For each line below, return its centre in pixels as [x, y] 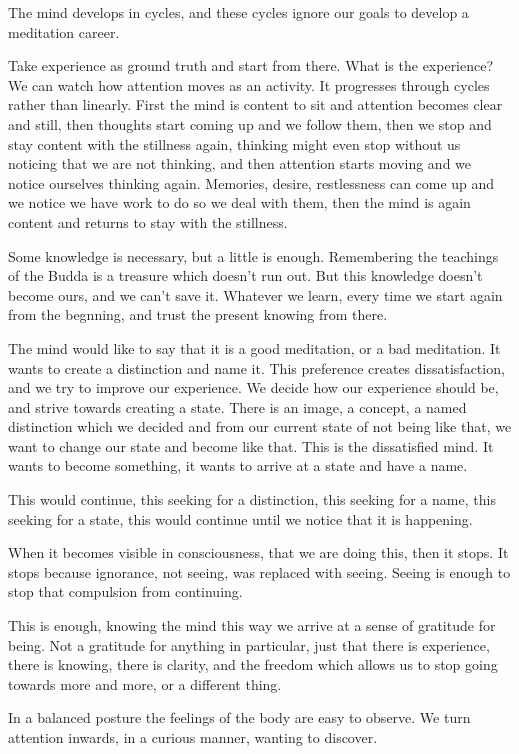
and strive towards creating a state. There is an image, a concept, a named [237, 406]
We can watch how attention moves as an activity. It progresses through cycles [249, 84]
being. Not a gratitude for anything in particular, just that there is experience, [249, 644]
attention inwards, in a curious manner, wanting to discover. [193, 737]
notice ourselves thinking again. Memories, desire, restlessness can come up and [251, 182]
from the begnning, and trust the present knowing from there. [198, 314]
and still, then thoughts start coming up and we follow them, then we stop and [250, 123]
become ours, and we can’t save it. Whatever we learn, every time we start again [255, 294]
